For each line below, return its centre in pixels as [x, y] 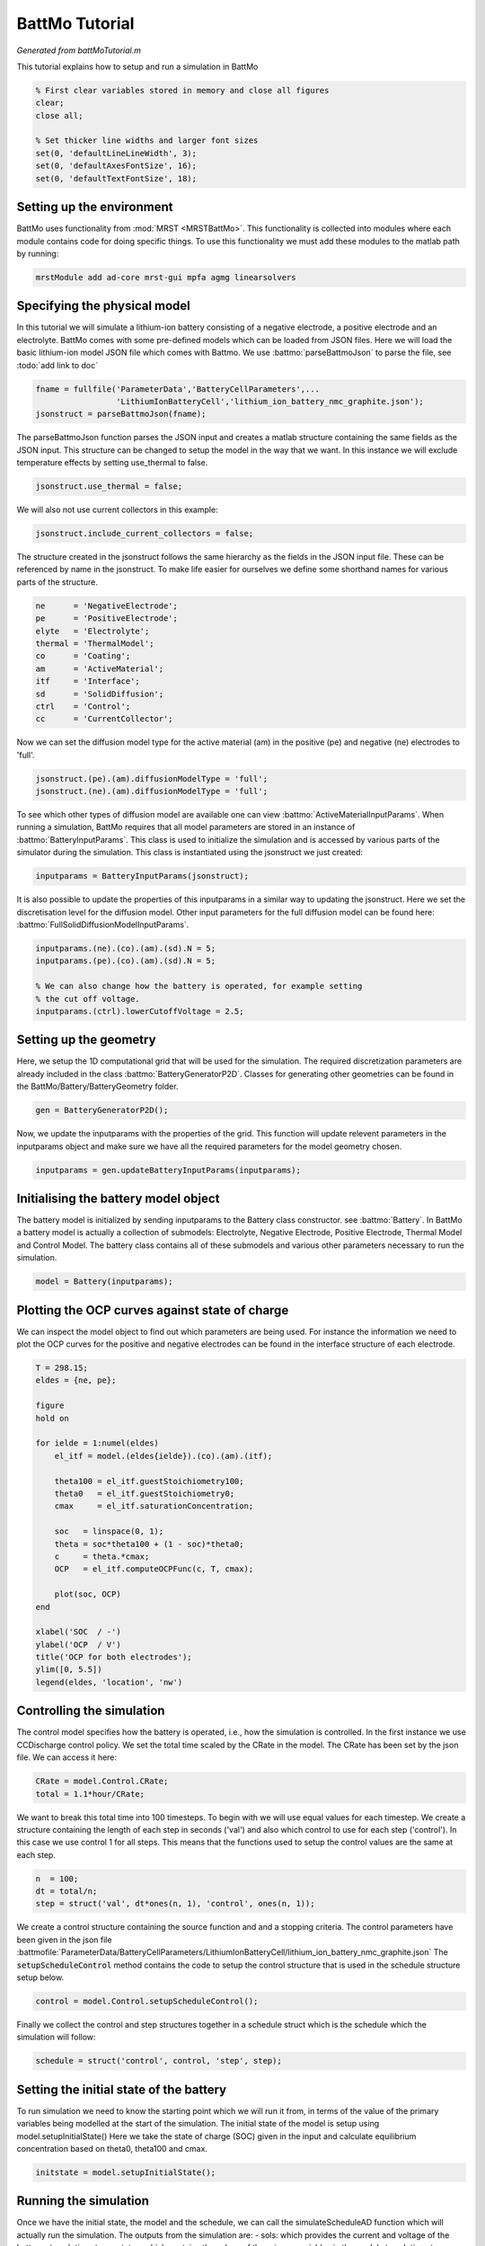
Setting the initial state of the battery [122, 2089]
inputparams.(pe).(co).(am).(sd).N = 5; [125, 961]
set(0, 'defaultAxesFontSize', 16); [116, 166]
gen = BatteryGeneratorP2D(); [102, 1110]
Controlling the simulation [91, 1711]
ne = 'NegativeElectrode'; [107, 606]
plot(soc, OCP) [88, 1594]
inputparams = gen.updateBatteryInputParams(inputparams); [168, 1170]
